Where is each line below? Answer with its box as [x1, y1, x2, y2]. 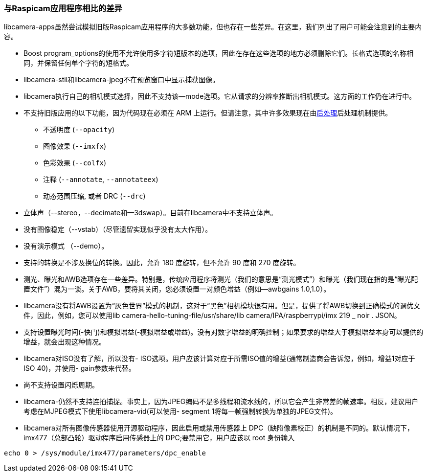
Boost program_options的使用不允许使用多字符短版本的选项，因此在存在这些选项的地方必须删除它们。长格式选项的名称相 [23, 49, 414, 58]
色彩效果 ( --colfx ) [43, 159, 107, 167]
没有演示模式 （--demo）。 [23, 242, 109, 250]
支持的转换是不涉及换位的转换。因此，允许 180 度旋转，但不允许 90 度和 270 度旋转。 [23, 258, 300, 267]
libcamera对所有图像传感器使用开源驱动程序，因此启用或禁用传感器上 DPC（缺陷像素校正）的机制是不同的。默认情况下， [23, 424, 414, 432]
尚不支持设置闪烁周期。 [23, 381, 99, 389]
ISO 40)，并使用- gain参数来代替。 [23, 364, 135, 373]
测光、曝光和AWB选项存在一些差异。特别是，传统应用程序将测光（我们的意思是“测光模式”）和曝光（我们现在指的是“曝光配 [23, 275, 418, 284]
